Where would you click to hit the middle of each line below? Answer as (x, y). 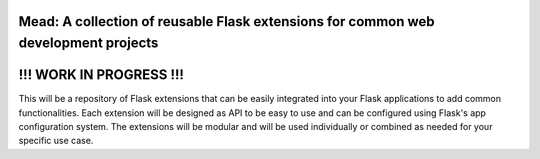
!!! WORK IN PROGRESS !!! (101, 75)
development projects (88, 43)
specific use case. (56, 141)
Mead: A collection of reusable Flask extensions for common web (226, 21)
